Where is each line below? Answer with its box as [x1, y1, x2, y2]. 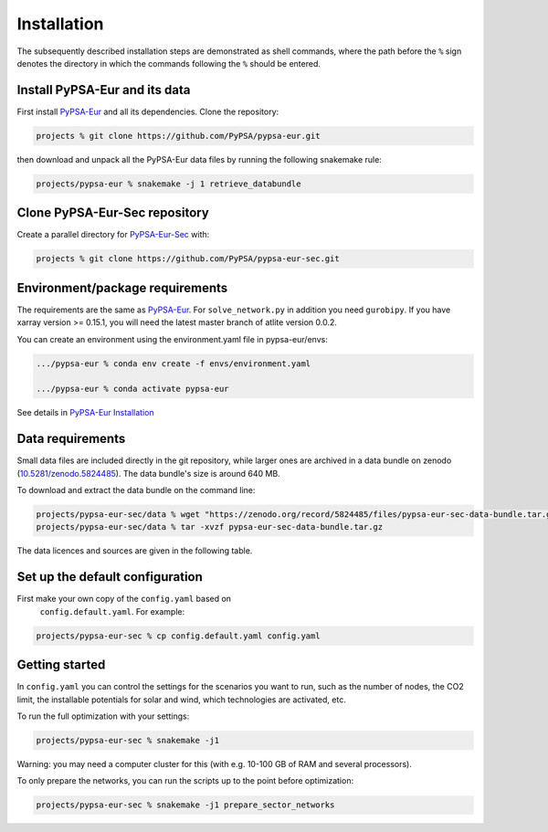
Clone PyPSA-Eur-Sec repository [16, 205, 209, 221]
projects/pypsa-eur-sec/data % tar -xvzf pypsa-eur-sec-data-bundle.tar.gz [36, 521, 384, 532]
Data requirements [16, 431, 126, 447]
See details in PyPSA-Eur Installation [16, 407, 154, 418]
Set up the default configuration [16, 569, 203, 585]
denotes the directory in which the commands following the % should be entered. [16, 58, 321, 68]
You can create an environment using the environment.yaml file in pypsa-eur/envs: [16, 333, 328, 344]
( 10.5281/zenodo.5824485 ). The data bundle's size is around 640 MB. [16, 468, 280, 479]
